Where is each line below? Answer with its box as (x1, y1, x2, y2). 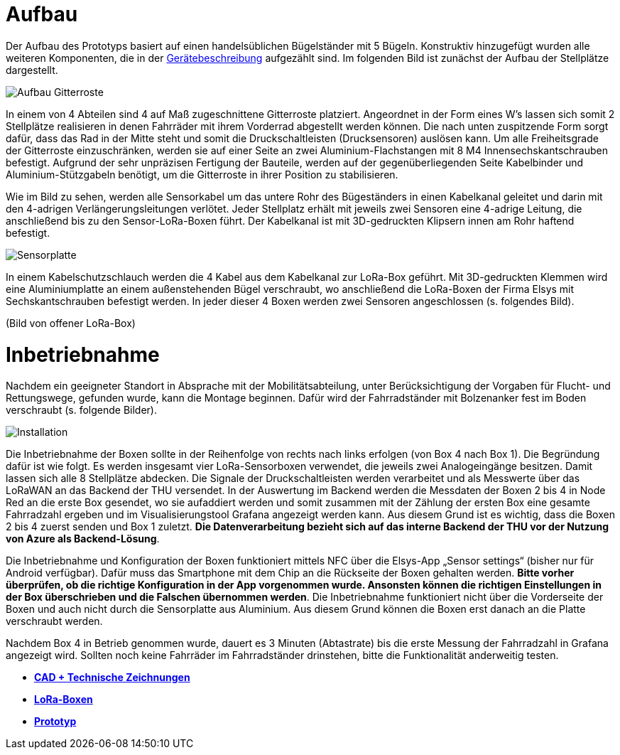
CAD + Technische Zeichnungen (34, 671, 190, 684)
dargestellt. (6, 63, 58, 76)
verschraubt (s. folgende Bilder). (6, 404, 157, 417)
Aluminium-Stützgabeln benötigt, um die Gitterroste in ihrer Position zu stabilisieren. (6, 168, 398, 181)
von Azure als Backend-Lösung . (6, 532, 160, 545)
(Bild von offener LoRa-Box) (6, 316, 136, 329)
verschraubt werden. (6, 615, 103, 628)
